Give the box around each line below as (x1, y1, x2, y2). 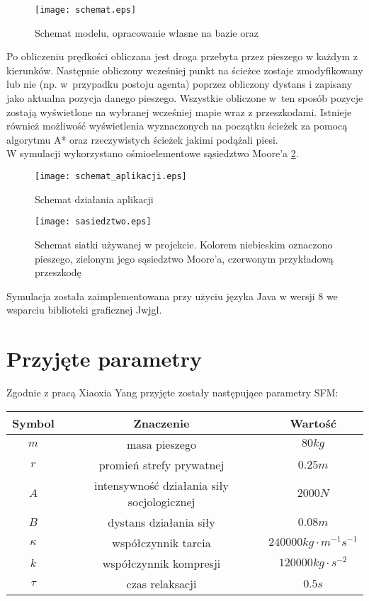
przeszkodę (35, 265, 81, 280)
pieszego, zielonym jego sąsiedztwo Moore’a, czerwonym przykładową (35, 251, 334, 265)
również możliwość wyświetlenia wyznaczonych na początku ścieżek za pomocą (6, 118, 348, 133)
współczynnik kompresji (102, 554, 221, 571)
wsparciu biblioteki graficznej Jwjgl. (6, 302, 162, 317)
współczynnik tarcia (112, 534, 211, 551)
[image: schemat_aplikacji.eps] (35, 171, 187, 181)
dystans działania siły (108, 513, 215, 530)
